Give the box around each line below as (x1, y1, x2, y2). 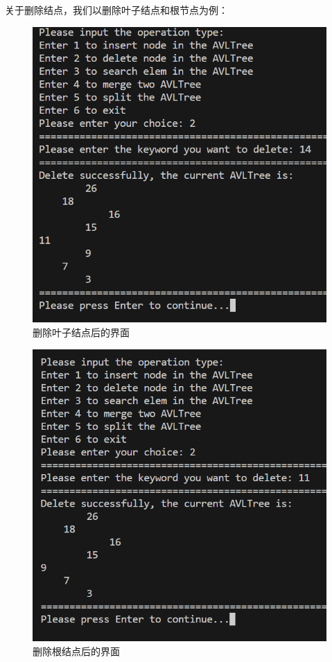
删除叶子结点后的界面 (33, 324, 130, 339)
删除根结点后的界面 (33, 644, 120, 659)
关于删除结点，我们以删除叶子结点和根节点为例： (5, 3, 228, 17)
